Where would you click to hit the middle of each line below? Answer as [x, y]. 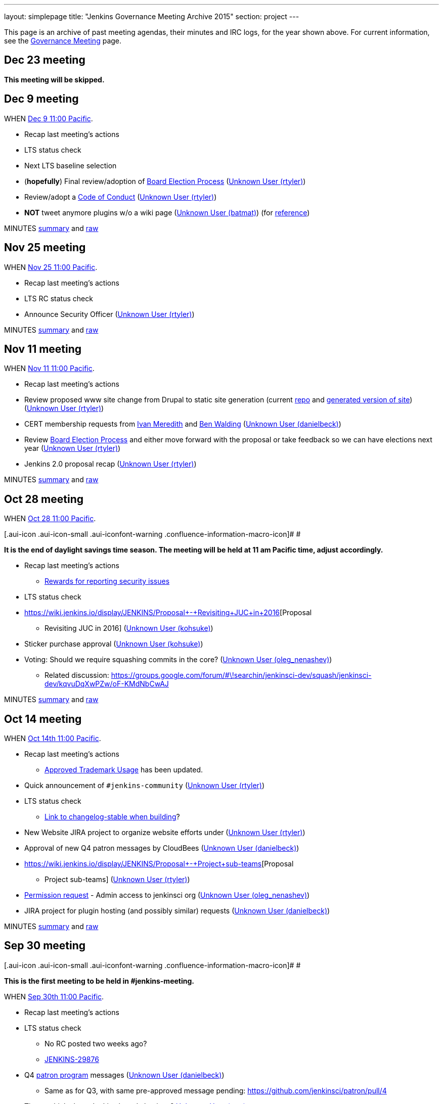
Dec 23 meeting [45, 60]
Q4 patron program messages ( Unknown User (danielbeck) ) [124, 1075]
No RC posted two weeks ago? [96, 1043]
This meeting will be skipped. [54, 79]
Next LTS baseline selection [71, 165]
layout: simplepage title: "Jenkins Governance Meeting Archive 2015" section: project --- [152, 16]
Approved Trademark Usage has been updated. [124, 770]
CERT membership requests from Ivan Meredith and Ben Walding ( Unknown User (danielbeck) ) [183, 424]
